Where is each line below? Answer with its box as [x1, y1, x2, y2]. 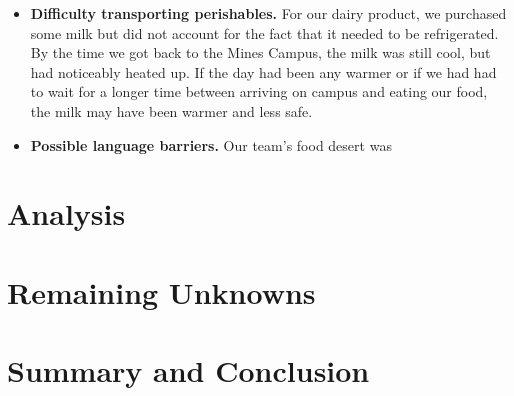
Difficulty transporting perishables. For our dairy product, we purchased [30, 3, 507, 23]
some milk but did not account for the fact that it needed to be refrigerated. [30, 22, 499, 43]
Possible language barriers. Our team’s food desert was [30, 134, 392, 155]
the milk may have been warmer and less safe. [30, 100, 313, 121]
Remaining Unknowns [7, 271, 316, 312]
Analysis [7, 193, 126, 234]
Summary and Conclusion [7, 350, 370, 391]
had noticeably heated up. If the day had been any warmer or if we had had [30, 61, 497, 82]
